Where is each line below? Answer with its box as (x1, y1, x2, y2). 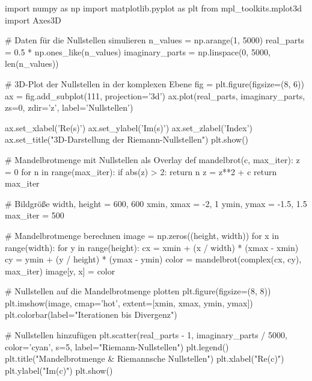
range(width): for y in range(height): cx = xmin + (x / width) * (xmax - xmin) (5, 241, 299, 253)
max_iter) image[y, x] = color (5, 264, 115, 277)
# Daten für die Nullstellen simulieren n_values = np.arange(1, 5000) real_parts (5, 34, 305, 46)
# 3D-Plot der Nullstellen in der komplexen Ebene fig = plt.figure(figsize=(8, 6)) (5, 77, 304, 90)
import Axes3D (5, 13, 61, 26)
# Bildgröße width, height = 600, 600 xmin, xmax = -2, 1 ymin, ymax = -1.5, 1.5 (5, 197, 307, 209)
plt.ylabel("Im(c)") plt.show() (5, 364, 113, 376)
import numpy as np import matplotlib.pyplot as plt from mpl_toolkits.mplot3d (5, 2, 302, 14)
